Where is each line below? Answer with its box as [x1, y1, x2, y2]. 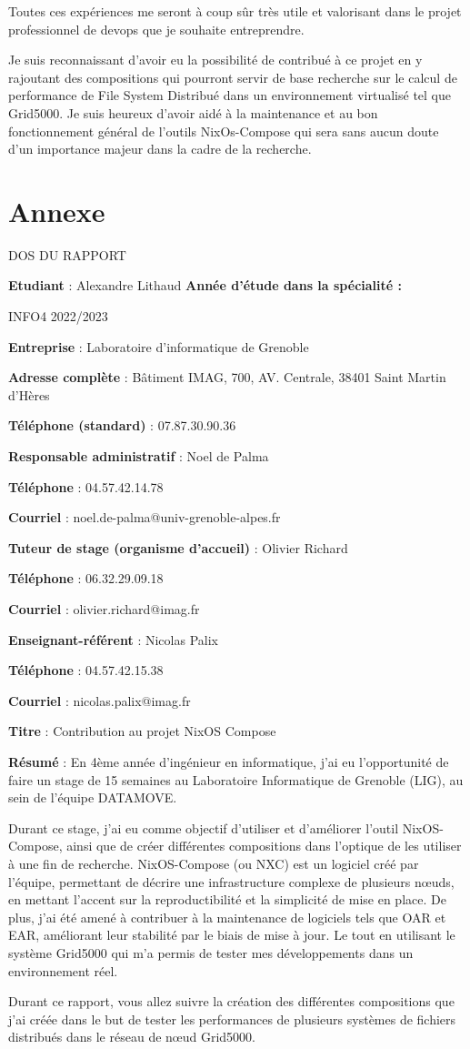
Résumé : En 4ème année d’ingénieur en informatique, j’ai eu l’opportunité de [8, 751, 449, 771]
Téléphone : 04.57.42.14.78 [8, 477, 164, 496]
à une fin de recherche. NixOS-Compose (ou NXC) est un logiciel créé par [8, 853, 419, 872]
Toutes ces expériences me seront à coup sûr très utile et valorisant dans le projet [8, 2, 462, 20]
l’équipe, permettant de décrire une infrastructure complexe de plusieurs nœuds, [8, 872, 455, 891]
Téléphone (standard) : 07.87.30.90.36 [8, 416, 236, 435]
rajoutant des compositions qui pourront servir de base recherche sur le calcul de [8, 67, 457, 86]
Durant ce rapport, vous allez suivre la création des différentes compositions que [8, 992, 455, 1011]
